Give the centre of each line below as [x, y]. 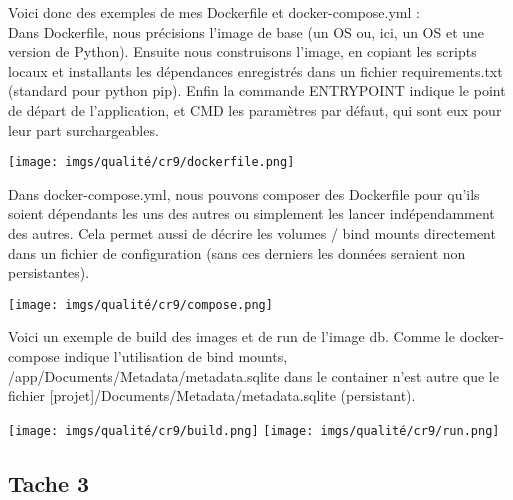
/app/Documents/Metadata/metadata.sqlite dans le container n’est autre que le [253, 375]
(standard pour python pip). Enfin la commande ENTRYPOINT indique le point [257, 90]
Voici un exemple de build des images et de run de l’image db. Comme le [231, 336]
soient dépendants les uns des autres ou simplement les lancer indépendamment [251, 213]
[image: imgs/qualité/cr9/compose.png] [140, 304]
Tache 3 [49, 482]
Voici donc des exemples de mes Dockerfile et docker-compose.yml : [214, 12]
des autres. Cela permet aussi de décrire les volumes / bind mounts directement [252, 233]
